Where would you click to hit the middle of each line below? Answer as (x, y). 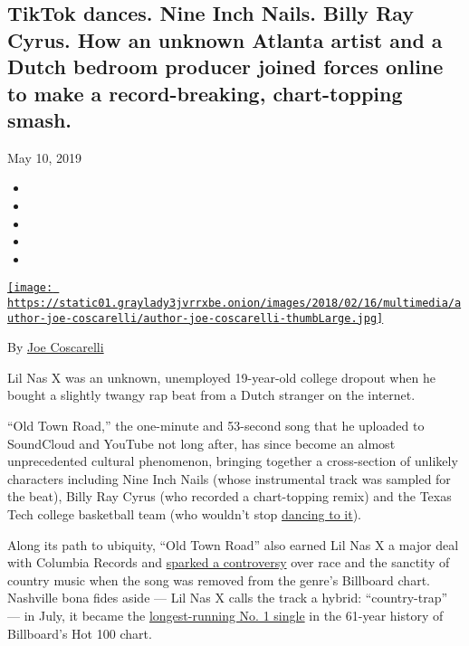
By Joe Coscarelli (56, 347)
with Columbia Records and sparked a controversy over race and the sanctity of (229, 562)
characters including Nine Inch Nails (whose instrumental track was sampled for (229, 478)
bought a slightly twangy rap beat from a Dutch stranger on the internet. (211, 395)
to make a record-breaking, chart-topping (205, 93)
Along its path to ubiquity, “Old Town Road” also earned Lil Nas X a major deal (233, 544)
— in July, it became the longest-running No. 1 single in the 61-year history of (225, 616)
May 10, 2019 (45, 157)
